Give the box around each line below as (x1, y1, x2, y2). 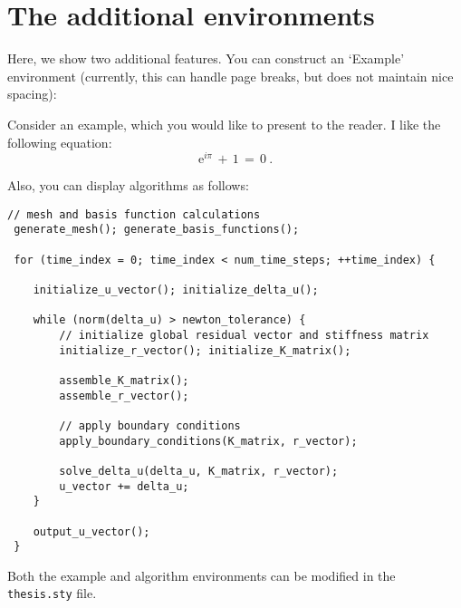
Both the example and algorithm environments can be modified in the (7, 565, 396, 584)
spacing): (7, 84, 57, 103)
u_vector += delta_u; (59, 479, 189, 493)
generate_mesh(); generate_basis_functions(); (14, 223, 300, 236)
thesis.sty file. (7, 584, 97, 603)
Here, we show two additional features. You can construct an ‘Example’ (7, 49, 405, 68)
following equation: (7, 132, 112, 151)
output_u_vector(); (33, 525, 150, 538)
